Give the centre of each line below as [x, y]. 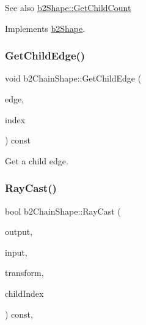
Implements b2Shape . [45, 28]
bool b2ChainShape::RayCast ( [63, 211]
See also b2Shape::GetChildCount [68, 7]
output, [19, 231]
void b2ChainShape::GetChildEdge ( [73, 78]
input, [16, 252]
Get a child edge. [37, 160]
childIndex [24, 293]
